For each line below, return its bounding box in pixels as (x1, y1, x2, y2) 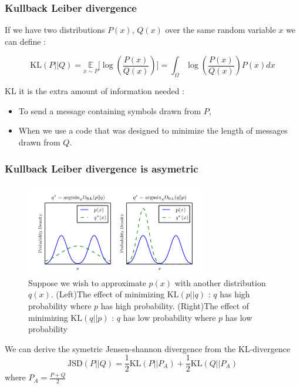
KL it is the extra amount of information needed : (5, 85, 185, 97)
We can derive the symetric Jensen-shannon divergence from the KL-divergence (5, 342, 291, 354)
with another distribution (174, 276, 266, 288)
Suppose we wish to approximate (28, 276, 146, 288)
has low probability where (123, 311, 216, 323)
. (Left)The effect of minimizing (50, 288, 165, 300)
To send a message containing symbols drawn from (18, 104, 201, 117)
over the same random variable (165, 24, 276, 36)
